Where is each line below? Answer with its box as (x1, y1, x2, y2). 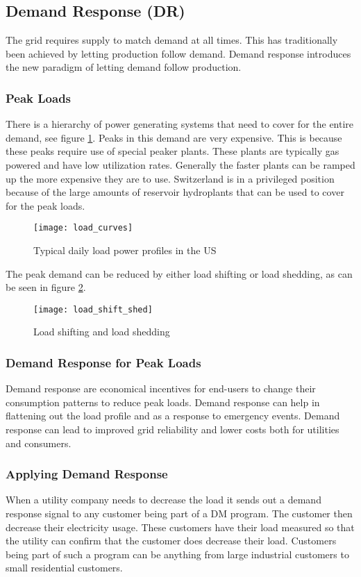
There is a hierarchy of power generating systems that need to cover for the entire (6, 117, 354, 131)
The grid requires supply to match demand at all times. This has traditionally (6, 33, 338, 47)
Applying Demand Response (6, 465, 168, 483)
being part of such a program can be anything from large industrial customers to (6, 546, 349, 561)
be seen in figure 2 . (6, 280, 86, 294)
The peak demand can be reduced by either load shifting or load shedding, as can (6, 266, 353, 281)
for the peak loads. (6, 198, 85, 212)
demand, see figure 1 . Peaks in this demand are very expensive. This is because (6, 130, 342, 144)
